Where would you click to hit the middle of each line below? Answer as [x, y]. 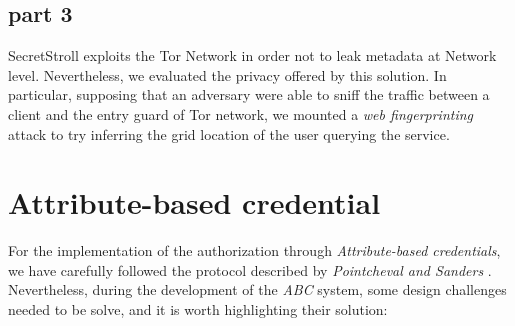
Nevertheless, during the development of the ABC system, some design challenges [257, 289]
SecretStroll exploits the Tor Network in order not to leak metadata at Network [252, 55]
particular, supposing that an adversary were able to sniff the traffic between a [249, 94]
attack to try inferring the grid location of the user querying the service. [229, 133]
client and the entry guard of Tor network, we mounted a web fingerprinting [241, 113]
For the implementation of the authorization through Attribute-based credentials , [254, 250]
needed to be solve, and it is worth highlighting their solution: [198, 309]
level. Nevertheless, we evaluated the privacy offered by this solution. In [227, 74]
